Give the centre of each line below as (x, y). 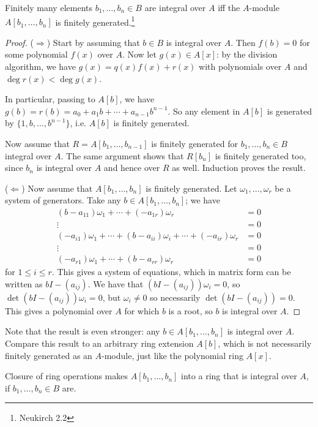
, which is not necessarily (265, 343)
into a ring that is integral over (239, 376)
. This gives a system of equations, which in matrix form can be (171, 272)
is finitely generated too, (261, 155)
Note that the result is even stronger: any (83, 331)
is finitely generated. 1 (95, 21)
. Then (243, 42)
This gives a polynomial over (59, 310)
